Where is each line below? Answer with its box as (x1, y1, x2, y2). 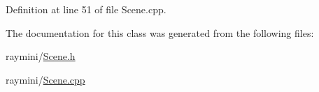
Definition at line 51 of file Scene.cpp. (6, 2, 166, 16)
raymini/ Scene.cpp (6, 72, 85, 86)
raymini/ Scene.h (6, 49, 76, 63)
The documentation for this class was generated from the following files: (6, 25, 314, 40)
